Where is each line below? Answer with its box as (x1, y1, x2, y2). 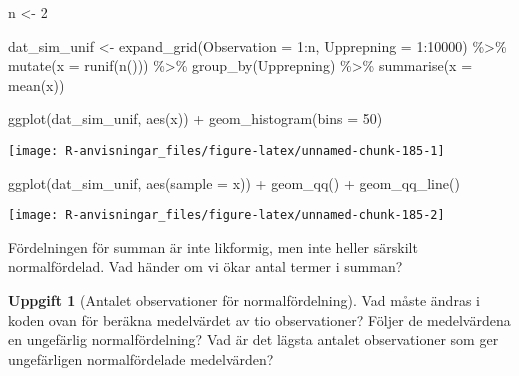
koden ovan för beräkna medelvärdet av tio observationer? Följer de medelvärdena (8, 309, 511, 330)
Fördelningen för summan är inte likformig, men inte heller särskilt (8, 236, 418, 257)
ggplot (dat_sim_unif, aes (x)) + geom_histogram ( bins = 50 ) (8, 108, 383, 129)
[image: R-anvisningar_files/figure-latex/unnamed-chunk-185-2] (8, 208, 445, 223)
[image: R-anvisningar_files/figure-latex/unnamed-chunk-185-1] (8, 143, 445, 158)
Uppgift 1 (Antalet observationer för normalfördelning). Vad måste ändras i (8, 290, 480, 311)
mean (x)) (8, 74, 65, 95)
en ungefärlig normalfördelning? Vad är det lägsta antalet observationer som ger (8, 329, 499, 350)
